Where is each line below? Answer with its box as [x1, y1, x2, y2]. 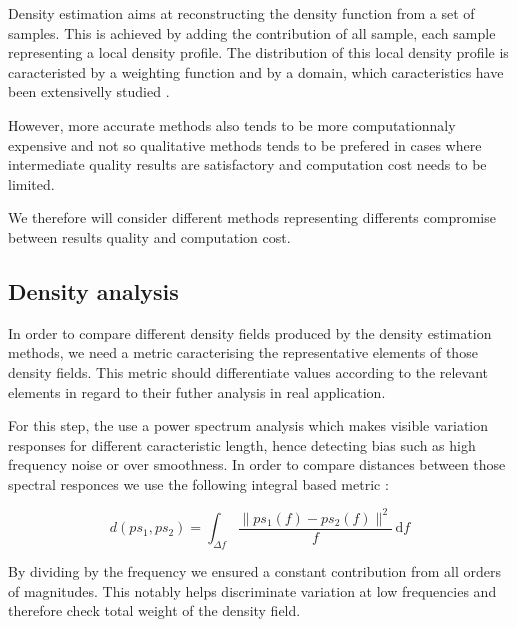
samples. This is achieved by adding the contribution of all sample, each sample [8, 22, 496, 43]
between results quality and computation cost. [8, 226, 291, 247]
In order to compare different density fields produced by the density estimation [8, 322, 492, 343]
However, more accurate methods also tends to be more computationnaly [8, 114, 456, 135]
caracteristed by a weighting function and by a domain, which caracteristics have [8, 61, 504, 82]
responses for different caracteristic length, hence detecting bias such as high [8, 434, 476, 455]
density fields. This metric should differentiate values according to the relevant [8, 361, 489, 382]
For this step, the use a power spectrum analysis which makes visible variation [8, 415, 489, 436]
